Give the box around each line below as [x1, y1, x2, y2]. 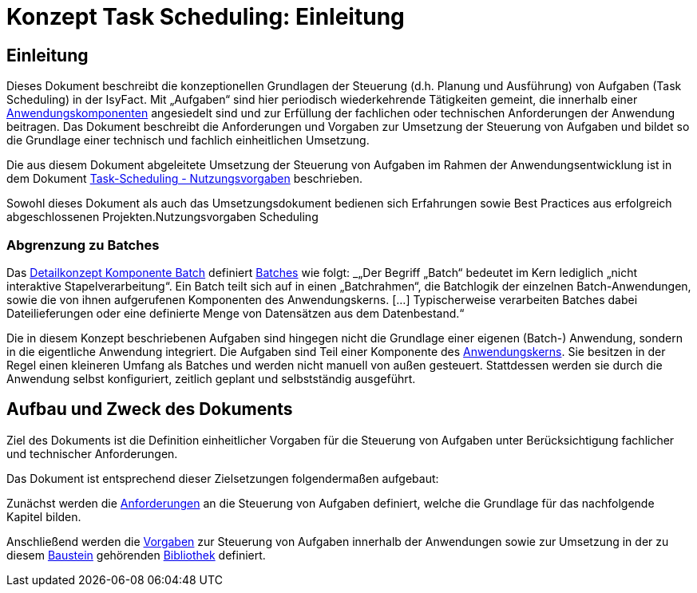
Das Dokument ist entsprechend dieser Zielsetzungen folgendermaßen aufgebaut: [6, 471, 439, 485]
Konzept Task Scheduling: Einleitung [6, 3, 405, 30]
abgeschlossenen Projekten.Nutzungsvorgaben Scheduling [6, 210, 319, 224]
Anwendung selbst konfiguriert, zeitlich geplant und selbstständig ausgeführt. [6, 371, 416, 385]
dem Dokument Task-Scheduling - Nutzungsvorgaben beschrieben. [6, 172, 363, 186]
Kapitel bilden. [6, 509, 81, 524]
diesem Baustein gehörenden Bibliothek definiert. [6, 548, 266, 562]
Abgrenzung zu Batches [6, 236, 160, 253]
